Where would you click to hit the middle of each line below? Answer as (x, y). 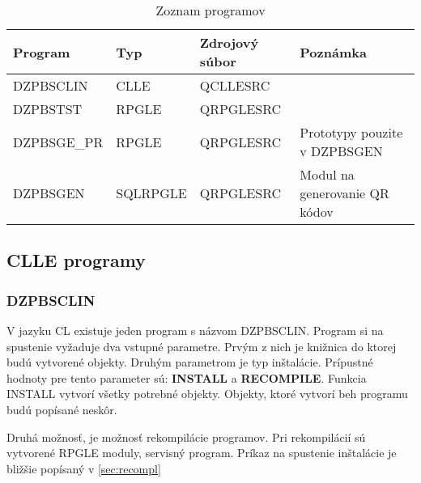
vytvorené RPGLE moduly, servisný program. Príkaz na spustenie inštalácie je (202, 453)
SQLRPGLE (151, 193)
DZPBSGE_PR (58, 142)
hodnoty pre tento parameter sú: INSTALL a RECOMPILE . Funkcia (187, 377)
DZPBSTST (48, 109)
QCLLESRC (235, 85)
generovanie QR (344, 193)
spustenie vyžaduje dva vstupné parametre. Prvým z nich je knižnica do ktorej (202, 346)
